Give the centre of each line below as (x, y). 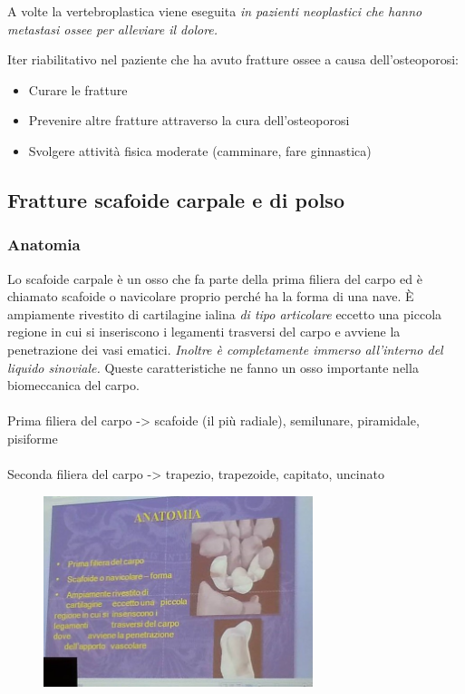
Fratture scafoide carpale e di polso (176, 199)
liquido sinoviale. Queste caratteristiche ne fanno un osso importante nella (213, 367)
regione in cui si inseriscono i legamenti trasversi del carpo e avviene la (204, 332)
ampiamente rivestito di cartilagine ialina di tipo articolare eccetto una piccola (225, 313)
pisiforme (33, 438)
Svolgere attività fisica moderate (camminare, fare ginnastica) (200, 150)
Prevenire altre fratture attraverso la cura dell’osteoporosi (189, 120)
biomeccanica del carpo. (73, 385)
